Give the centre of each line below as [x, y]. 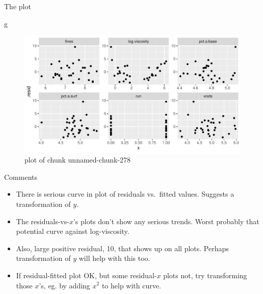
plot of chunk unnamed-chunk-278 [78, 160]
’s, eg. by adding [64, 285]
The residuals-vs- [43, 221]
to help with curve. [131, 285]
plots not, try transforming [205, 275]
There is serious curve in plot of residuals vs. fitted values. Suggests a [125, 194]
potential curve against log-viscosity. [73, 231]
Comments [21, 177]
